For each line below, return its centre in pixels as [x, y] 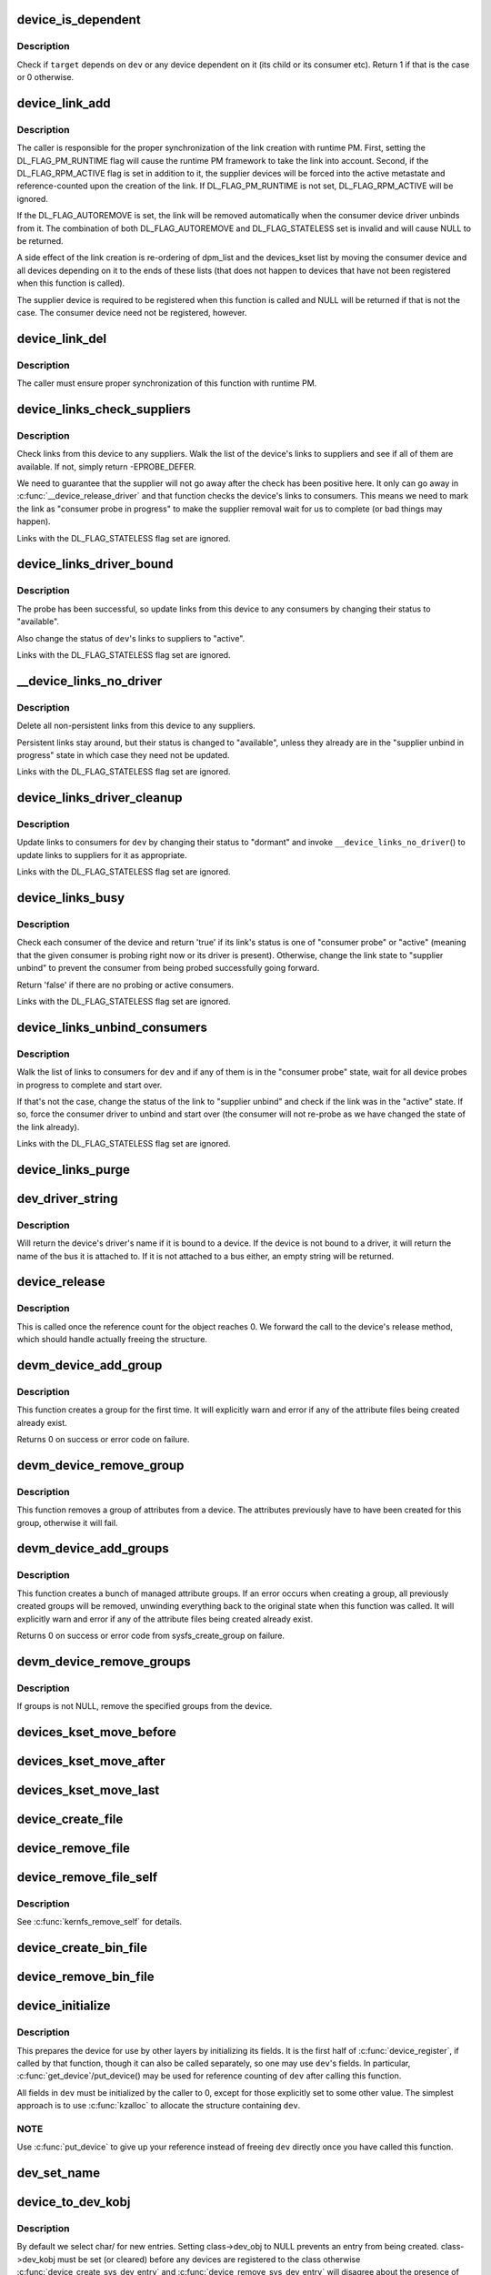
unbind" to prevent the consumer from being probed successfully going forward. [168, 968]
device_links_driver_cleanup [100, 798]
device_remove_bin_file [85, 1977]
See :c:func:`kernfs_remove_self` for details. [100, 1922]
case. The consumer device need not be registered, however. [132, 313]
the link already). [48, 1127]
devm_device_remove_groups [104, 1661]
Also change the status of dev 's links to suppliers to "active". [131, 638]
